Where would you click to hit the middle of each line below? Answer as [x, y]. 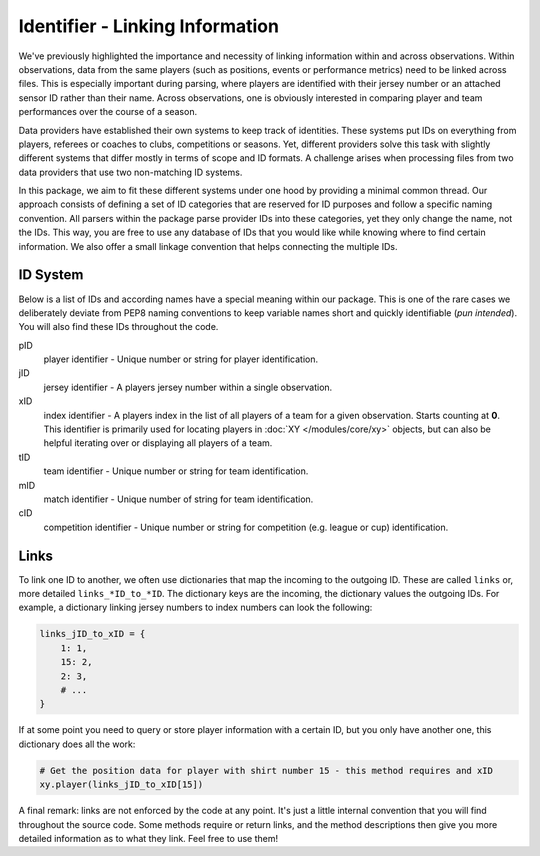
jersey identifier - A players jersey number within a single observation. [188, 387]
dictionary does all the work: [77, 744]
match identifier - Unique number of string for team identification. [178, 499]
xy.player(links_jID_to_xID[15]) [121, 784]
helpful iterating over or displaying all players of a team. [158, 443]
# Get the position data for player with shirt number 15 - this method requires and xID [266, 770]
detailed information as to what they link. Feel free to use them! [148, 838]
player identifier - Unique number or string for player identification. [181, 359]
